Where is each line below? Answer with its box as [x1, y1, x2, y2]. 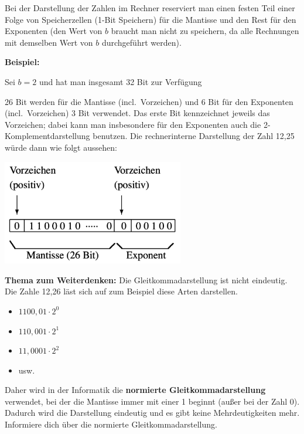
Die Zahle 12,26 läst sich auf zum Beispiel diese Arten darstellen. [5, 285, 238, 297]
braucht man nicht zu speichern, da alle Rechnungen [111, 25, 299, 37]
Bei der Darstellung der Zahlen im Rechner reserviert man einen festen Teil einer [5, 2, 295, 13]
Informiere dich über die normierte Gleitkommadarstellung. [5, 418, 217, 430]
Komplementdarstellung [5, 130, 90, 142]
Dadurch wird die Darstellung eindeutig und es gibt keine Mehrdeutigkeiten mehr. [5, 406, 300, 419]
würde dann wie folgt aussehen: [5, 141, 117, 153]
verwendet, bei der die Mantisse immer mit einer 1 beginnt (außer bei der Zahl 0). [5, 395, 300, 407]
